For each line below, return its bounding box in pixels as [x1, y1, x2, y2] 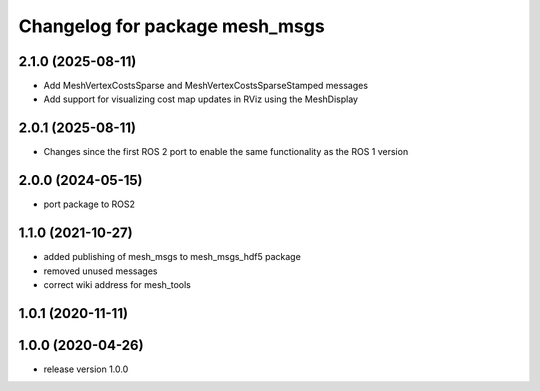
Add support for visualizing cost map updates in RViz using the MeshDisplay [43, 93, 359, 105]
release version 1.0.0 [43, 363, 129, 375]
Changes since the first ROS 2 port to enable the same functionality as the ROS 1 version [43, 146, 409, 158]
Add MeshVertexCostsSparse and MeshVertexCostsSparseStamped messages [43, 80, 369, 92]
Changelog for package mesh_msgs [18, 15, 325, 37]
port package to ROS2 [43, 198, 135, 210]
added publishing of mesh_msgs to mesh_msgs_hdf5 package [43, 251, 302, 263]
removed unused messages [43, 265, 158, 277]
